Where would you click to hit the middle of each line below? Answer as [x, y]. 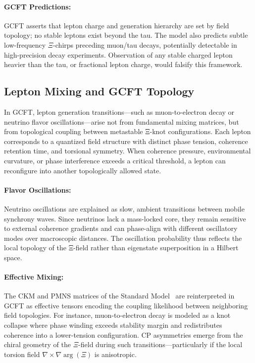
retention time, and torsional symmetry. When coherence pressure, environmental [127, 151]
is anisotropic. [115, 354]
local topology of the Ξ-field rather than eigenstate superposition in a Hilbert [121, 248]
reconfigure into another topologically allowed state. [83, 170]
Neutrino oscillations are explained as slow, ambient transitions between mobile [124, 208]
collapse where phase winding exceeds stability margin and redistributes [113, 325]
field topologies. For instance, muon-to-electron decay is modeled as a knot [117, 315]
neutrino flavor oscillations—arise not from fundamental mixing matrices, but [122, 121]
